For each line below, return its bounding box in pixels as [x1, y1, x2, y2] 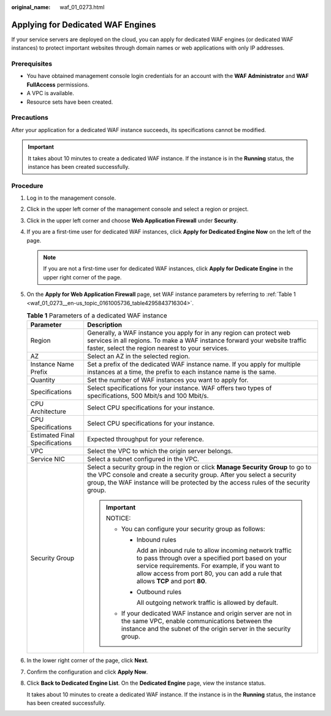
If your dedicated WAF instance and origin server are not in [121, 609, 292, 618]
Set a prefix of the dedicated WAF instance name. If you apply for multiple [86, 360, 301, 368]
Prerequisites [11, 60, 52, 68]
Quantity [30, 376, 55, 384]
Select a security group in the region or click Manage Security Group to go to [86, 463, 312, 472]
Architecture [30, 407, 67, 416]
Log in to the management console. [26, 194, 116, 202]
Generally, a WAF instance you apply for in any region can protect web [86, 329, 291, 337]
